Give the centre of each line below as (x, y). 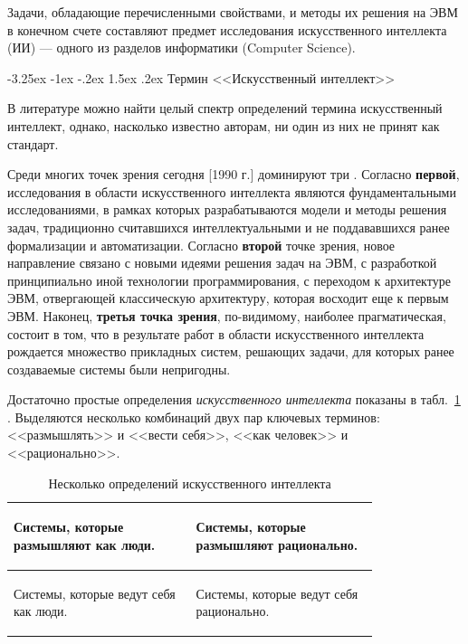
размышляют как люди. (85, 544)
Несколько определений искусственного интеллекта (190, 483)
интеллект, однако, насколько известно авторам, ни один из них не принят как (224, 125)
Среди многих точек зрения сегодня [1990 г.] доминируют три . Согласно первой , (234, 174)
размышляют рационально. (277, 544)
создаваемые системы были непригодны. (119, 369)
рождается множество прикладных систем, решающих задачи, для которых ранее (231, 351)
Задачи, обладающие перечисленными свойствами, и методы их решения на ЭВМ (233, 12)
